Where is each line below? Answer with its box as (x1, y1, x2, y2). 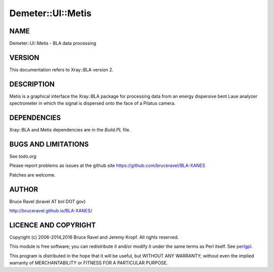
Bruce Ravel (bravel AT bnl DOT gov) (9, 198, 86, 204)
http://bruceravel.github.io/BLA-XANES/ (9, 208, 93, 214)
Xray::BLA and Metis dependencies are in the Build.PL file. (9, 127, 131, 133)
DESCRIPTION (9, 80, 55, 88)
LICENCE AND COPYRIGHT (9, 220, 96, 230)
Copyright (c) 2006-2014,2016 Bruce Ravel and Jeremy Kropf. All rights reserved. (9, 234, 179, 240)
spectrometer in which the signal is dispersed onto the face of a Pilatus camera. (9, 100, 176, 106)
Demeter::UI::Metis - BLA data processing (9, 40, 97, 47)
